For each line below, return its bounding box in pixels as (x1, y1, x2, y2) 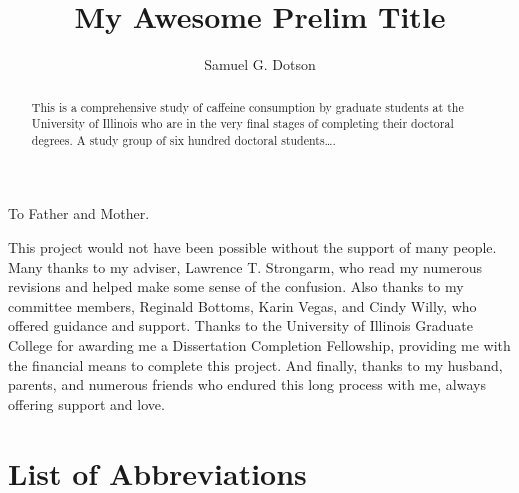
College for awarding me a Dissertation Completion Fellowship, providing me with (8, 335, 511, 356)
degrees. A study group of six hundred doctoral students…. (31, 131, 336, 148)
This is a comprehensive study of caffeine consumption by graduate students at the (31, 98, 464, 115)
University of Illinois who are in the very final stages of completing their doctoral (31, 115, 454, 132)
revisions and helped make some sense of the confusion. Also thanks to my (8, 276, 464, 297)
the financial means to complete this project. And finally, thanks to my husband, (8, 354, 503, 375)
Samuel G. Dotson (204, 54, 316, 75)
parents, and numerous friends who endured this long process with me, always (8, 374, 486, 395)
